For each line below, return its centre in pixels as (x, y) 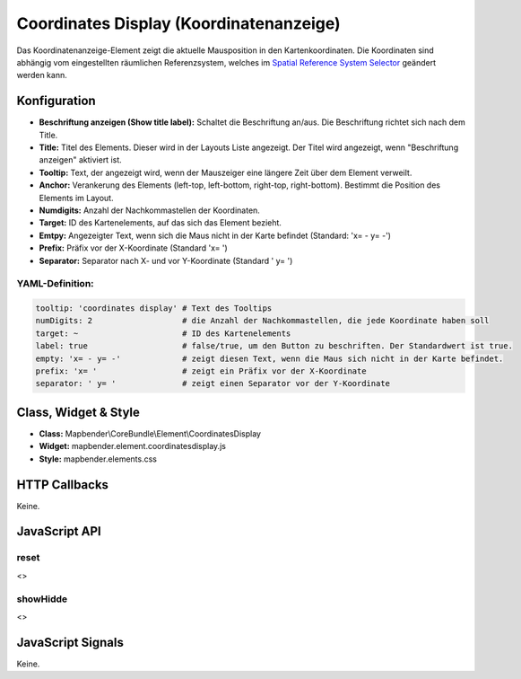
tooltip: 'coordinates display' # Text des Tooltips (154, 309)
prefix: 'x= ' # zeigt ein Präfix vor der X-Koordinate (201, 371)
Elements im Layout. (76, 198)
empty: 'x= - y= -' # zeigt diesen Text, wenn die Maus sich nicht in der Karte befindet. (269, 358)
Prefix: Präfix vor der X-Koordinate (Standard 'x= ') (133, 248)
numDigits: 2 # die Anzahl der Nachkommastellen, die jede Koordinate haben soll (262, 321)
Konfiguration (56, 101)
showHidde (42, 599)
